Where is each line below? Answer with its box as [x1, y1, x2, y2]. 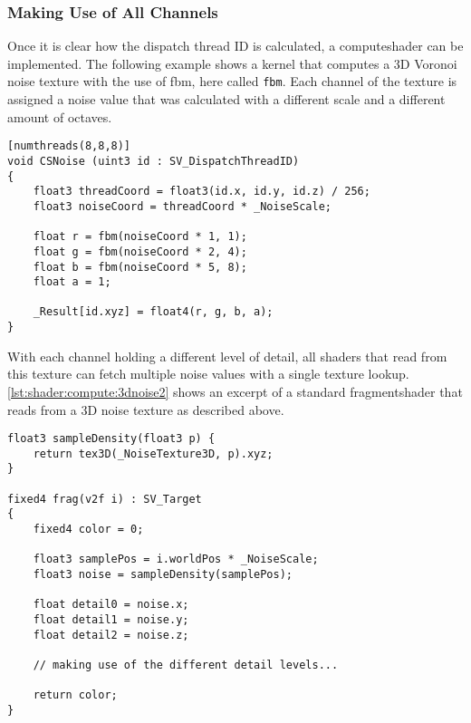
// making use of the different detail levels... [33, 659, 339, 671]
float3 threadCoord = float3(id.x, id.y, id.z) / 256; [33, 185, 370, 198]
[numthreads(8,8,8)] [7, 140, 131, 153]
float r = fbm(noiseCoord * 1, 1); [33, 230, 247, 244]
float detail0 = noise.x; [33, 598, 189, 612]
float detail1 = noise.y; [33, 613, 189, 627]
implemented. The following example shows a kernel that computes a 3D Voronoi [7, 53, 457, 72]
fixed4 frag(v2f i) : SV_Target [7, 492, 202, 506]
